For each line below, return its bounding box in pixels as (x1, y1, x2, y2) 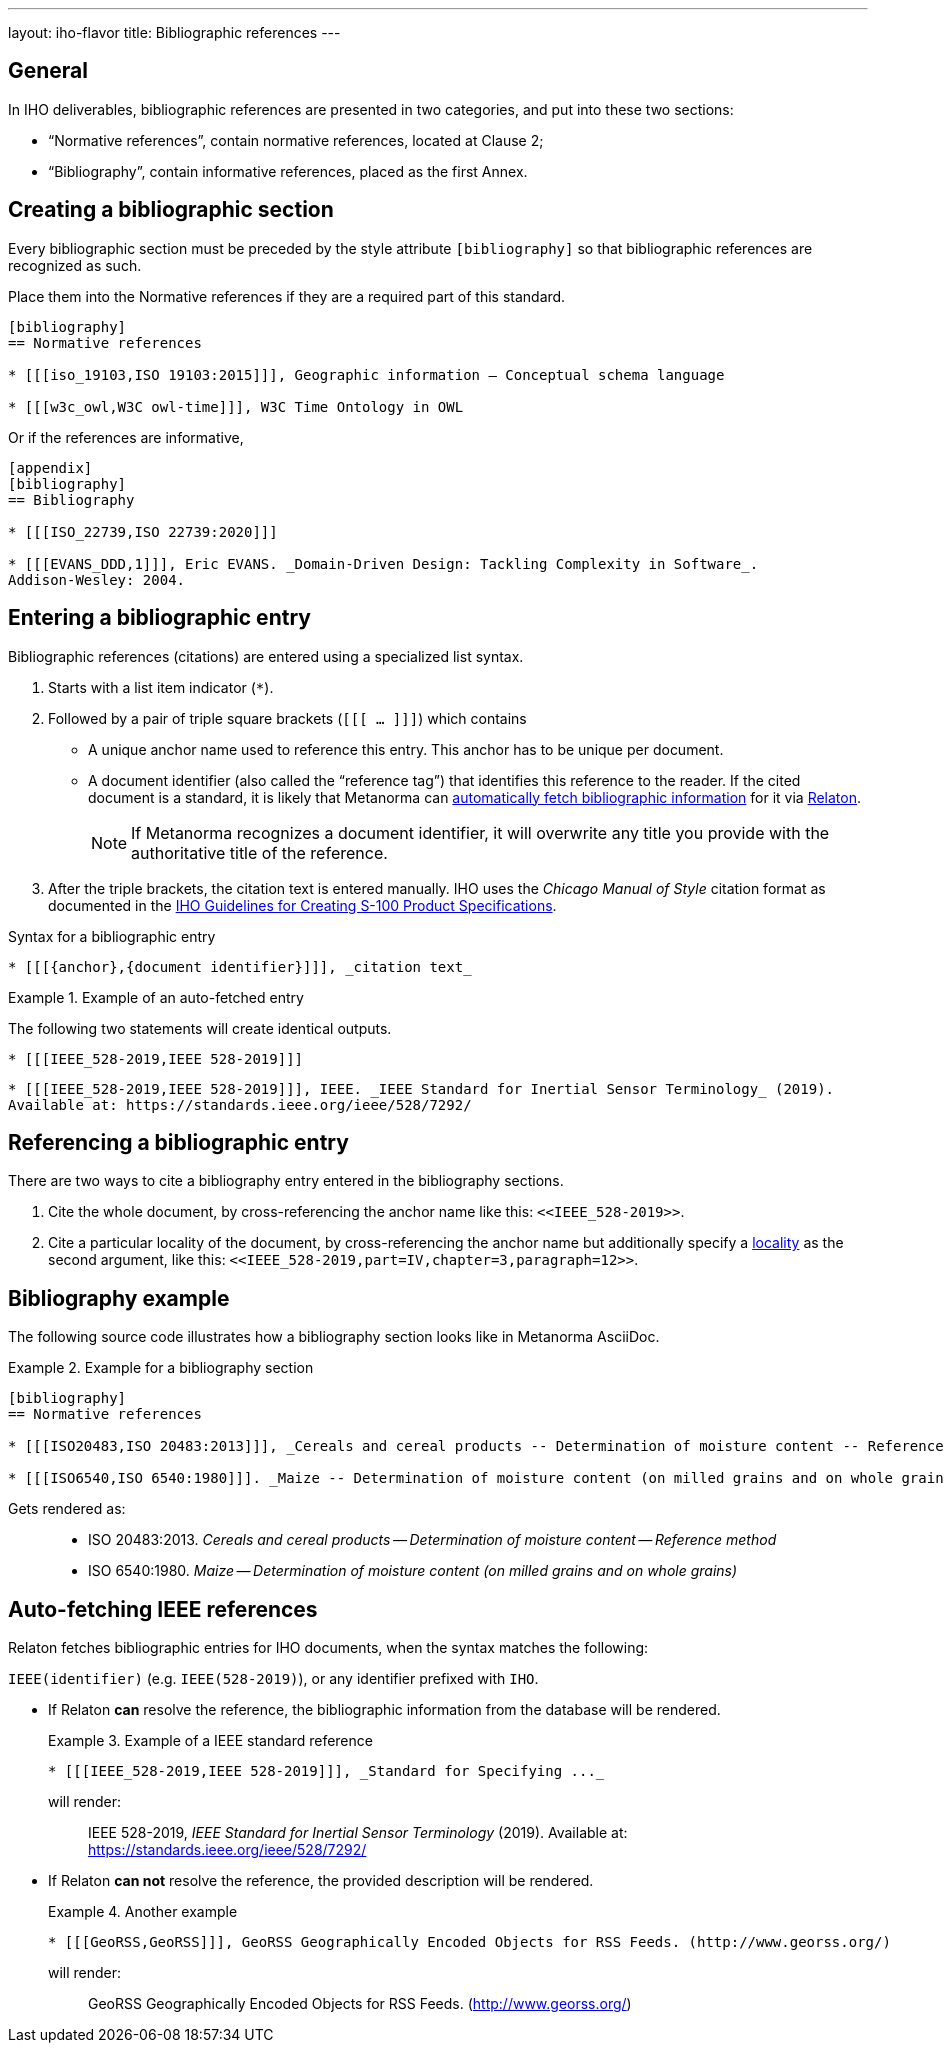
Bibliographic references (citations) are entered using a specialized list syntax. (8, 647, 524, 665)
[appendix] (8, 459, 93, 476)
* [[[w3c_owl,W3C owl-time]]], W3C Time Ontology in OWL (8, 398, 464, 415)
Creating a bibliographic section (8, 197, 334, 223)
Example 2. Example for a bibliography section (8, 1359, 314, 1377)
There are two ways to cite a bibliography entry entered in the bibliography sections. (8, 1172, 564, 1190)
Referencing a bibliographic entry (8, 1129, 349, 1155)
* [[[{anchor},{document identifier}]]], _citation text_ (8, 958, 472, 975)
